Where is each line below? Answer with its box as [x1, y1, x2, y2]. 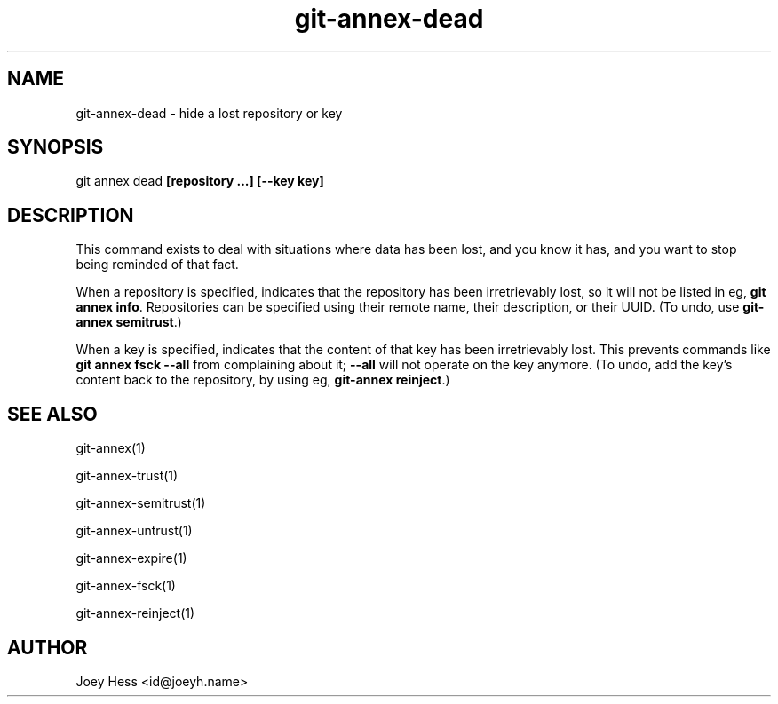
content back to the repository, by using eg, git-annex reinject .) [75, 372, 450, 388]
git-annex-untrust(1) [75, 523, 193, 539]
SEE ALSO [7, 402, 98, 425]
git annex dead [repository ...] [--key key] [75, 173, 324, 189]
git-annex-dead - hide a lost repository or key [75, 105, 343, 121]
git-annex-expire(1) [75, 550, 187, 566]
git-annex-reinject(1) [75, 605, 195, 621]
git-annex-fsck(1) [75, 578, 176, 594]
